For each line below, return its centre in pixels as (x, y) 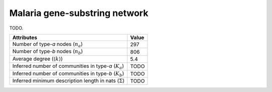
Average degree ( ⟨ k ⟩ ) (38, 58)
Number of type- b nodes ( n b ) (48, 52)
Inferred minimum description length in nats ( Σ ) (69, 80)
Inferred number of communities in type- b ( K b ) (68, 74)
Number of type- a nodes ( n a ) (48, 44)
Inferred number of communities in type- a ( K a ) (68, 66)
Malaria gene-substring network (79, 13)
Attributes (25, 37)
